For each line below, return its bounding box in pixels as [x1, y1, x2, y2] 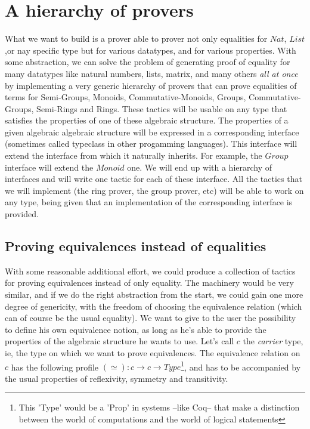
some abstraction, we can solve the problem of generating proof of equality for [5, 55, 290, 68]
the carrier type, [243, 335, 303, 347]
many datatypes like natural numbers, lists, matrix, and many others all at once [5, 67, 298, 79]
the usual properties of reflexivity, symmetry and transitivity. [5, 372, 228, 384]
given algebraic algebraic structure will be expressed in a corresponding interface [5, 125, 299, 138]
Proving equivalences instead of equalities [5, 237, 266, 255]
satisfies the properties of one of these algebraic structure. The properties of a [5, 114, 289, 126]
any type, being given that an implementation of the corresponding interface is [5, 196, 293, 208]
